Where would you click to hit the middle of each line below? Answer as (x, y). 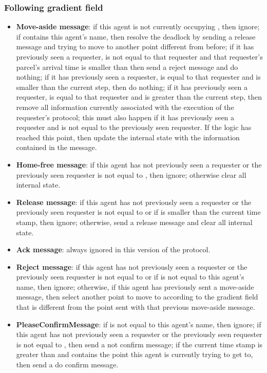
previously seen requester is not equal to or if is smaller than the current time (138, 212)
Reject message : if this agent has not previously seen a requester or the (132, 266)
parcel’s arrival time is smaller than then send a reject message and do (127, 67)
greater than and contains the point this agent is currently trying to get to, (135, 354)
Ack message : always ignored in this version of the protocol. (113, 249)
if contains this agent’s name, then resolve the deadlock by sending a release (136, 36)
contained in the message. (56, 147)
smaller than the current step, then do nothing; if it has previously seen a (132, 87)
